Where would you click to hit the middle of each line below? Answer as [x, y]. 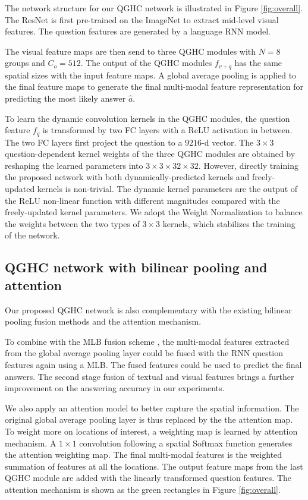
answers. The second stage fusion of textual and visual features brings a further [150, 376]
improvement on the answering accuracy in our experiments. [115, 388]
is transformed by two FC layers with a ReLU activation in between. [167, 130]
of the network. [32, 235]
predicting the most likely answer [65, 98]
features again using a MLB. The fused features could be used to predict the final [153, 364]
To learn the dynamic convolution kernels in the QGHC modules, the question [147, 118]
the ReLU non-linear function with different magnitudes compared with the [142, 200]
